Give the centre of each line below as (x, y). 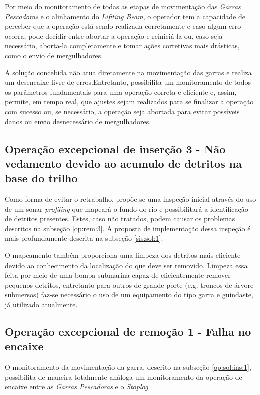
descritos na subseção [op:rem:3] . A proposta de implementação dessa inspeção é (128, 228)
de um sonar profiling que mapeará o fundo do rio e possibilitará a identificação (126, 209)
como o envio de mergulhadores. (54, 55)
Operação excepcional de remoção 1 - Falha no (128, 332)
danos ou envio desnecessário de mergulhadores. (78, 121)
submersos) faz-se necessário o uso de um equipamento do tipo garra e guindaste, (129, 294)
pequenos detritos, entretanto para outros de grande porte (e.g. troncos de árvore (129, 284)
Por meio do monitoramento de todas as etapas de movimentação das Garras (123, 6)
